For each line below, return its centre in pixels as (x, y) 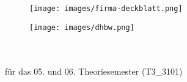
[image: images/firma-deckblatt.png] (106, 9)
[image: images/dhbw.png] (82, 27)
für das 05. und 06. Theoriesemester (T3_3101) (94, 71)
